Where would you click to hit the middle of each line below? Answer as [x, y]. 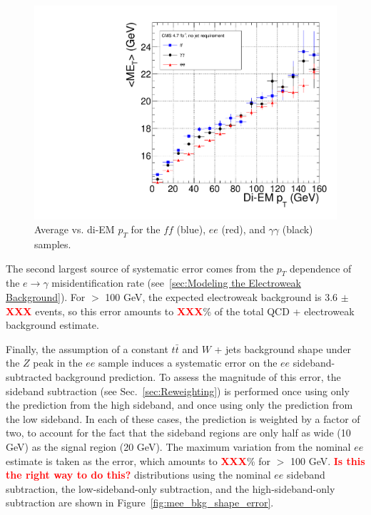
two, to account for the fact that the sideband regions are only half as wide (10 [178, 433]
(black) [298, 229]
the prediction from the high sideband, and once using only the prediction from [179, 405]
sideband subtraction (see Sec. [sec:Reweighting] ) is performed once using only [178, 391]
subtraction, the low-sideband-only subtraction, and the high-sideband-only [171, 488]
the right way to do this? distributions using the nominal [138, 475]
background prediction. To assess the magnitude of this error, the [198, 377]
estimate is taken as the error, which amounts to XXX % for [138, 460]
